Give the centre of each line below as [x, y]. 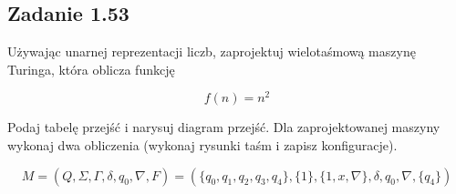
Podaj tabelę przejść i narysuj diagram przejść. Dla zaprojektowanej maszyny [224, 127]
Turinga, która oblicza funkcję [91, 69]
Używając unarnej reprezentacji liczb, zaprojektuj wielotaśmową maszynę [212, 51]
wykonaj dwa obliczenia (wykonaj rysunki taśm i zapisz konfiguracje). [202, 145]
